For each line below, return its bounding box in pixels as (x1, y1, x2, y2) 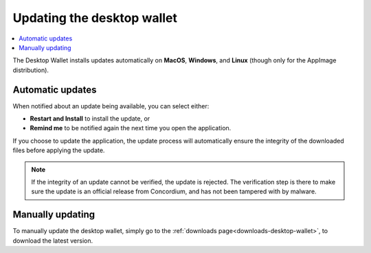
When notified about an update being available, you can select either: (12, 101, 210, 110)
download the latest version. (12, 237, 93, 245)
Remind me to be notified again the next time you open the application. (30, 124, 232, 132)
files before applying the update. (12, 146, 105, 154)
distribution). (12, 66, 49, 74)
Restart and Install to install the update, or (30, 115, 150, 123)
